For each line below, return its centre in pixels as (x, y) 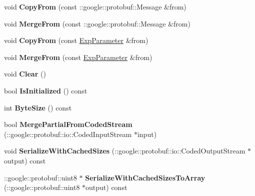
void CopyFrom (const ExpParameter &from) (76, 40)
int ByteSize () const (38, 107)
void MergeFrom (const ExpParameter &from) (78, 57)
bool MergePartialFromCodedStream (68, 124)
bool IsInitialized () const (46, 90)
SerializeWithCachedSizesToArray (145, 177)
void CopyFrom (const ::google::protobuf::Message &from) (95, 6)
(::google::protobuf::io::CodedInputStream (68, 134)
